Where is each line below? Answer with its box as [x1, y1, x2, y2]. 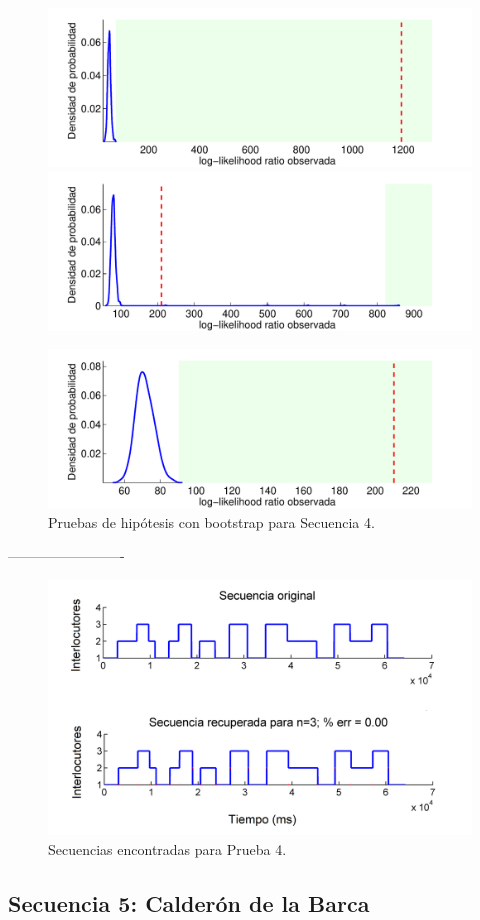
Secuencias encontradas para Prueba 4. [48, 838, 287, 859]
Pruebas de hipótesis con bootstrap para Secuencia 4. [48, 511, 375, 532]
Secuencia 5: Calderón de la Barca [8, 887, 370, 918]
